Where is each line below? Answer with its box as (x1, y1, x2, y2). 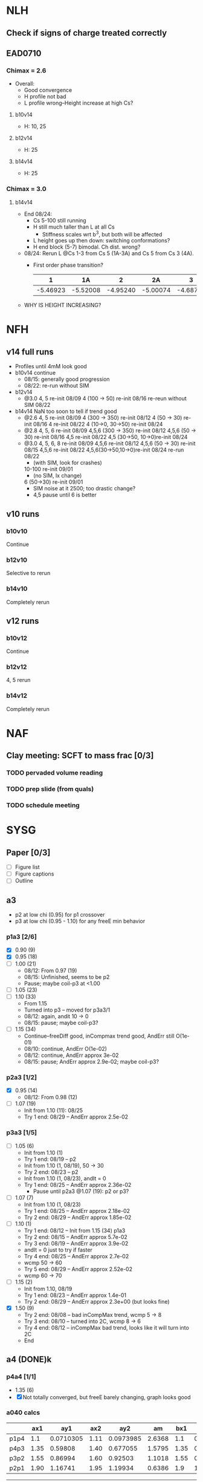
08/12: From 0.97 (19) (24, 967, 77, 974)
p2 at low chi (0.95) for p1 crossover (14, 911, 105, 918)
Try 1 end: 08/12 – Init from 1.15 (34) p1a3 (24, 1227, 126, 1234)
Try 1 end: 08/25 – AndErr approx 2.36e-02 (24, 1181, 132, 1188)
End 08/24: (24, 210, 53, 218)
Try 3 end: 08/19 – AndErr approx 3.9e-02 (24, 1240, 129, 1247)
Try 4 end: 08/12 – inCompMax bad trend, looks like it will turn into (24, 1324, 189, 1331)
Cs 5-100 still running (33, 216, 86, 224)
